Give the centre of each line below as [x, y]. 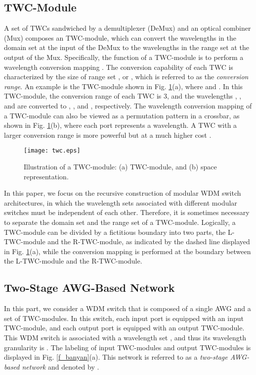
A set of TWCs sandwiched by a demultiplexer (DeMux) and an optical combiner [128, 28]
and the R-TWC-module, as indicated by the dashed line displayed [149, 241]
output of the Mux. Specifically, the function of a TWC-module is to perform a [124, 57]
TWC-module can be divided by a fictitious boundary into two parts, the [115, 232]
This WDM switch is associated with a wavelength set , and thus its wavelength [125, 337]
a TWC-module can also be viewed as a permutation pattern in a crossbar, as [122, 115]
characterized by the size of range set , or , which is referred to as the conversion [126, 77]
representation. [46, 176]
